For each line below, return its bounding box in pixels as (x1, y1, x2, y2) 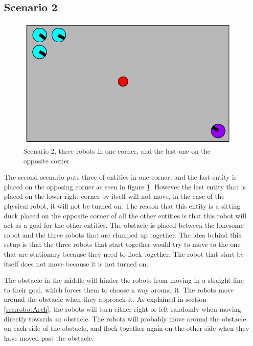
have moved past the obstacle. (4, 332, 94, 343)
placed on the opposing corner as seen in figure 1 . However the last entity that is (4, 181, 246, 191)
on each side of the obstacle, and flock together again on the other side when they (4, 323, 250, 333)
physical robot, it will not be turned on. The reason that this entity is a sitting (4, 201, 241, 211)
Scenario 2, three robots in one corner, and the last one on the (23, 146, 210, 156)
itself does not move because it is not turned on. (4, 258, 149, 268)
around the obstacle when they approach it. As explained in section (4, 294, 207, 304)
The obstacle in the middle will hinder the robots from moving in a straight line (4, 275, 244, 285)
